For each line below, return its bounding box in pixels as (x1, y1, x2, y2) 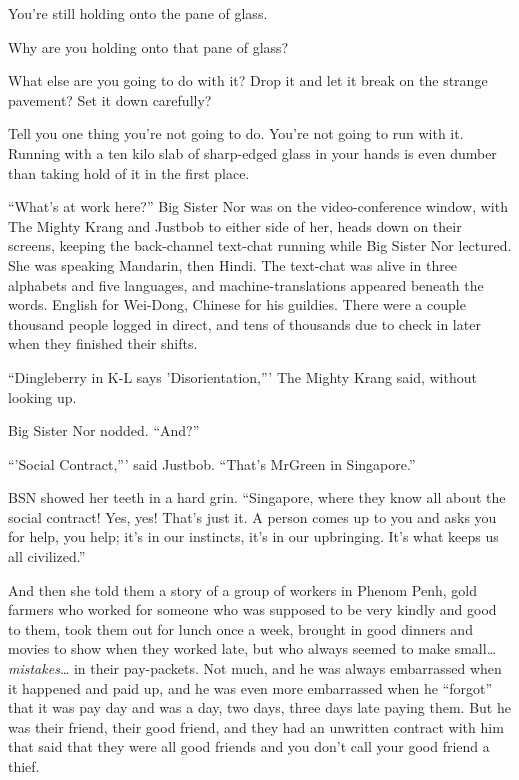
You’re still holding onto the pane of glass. (8, 3, 268, 23)
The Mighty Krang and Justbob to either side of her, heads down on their (8, 215, 462, 236)
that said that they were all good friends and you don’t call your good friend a (8, 736, 490, 757)
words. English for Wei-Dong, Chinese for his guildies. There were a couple (8, 294, 466, 315)
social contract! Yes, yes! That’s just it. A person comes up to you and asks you (8, 506, 497, 527)
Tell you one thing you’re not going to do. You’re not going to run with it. (8, 123, 464, 144)
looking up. (8, 386, 77, 407)
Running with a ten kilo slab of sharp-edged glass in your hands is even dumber (8, 142, 497, 163)
